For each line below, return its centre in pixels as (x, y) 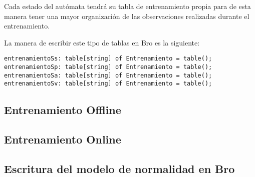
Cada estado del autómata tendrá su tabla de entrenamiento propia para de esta (127, 6)
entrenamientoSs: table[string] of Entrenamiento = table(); (108, 59)
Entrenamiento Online (63, 139)
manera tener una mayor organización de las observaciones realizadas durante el (127, 16)
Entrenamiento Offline (63, 110)
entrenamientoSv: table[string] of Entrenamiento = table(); (108, 84)
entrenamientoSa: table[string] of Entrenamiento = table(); (108, 75)
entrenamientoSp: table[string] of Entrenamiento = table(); (108, 67)
